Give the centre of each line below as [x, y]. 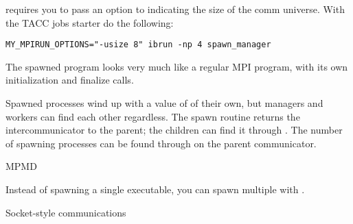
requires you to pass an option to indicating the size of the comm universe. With [175, 9]
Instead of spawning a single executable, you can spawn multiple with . [155, 189]
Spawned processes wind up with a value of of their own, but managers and [164, 103]
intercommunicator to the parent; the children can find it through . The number [174, 130]
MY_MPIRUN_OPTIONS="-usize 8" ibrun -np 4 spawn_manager [138, 45]
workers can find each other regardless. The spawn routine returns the [153, 116]
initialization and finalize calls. [70, 80]
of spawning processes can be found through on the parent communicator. [161, 143]
